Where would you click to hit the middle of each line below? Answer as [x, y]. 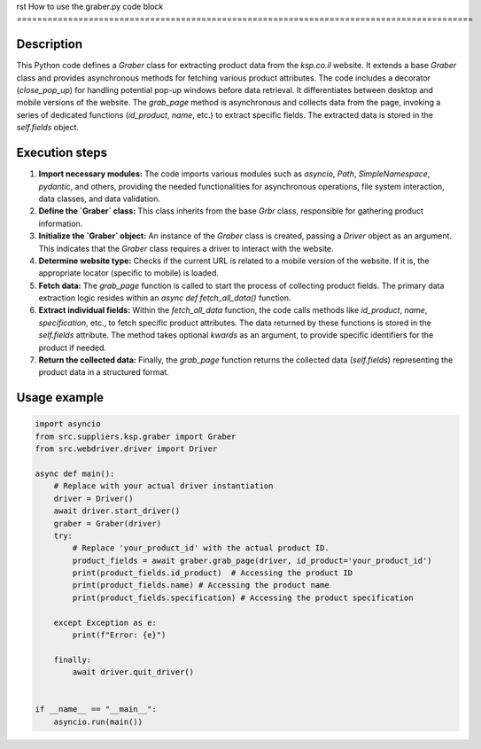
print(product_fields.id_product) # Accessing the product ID [213, 573]
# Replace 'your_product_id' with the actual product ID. [201, 548]
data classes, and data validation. [100, 199]
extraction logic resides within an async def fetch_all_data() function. [165, 298]
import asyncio [68, 424]
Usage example [60, 398]
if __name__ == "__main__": [96, 710]
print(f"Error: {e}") [119, 635]
